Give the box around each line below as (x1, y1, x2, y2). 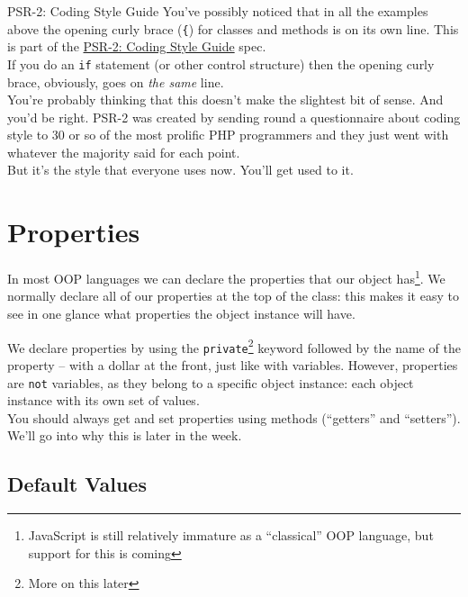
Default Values (7, 470, 147, 498)
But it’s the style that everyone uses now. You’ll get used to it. (7, 160, 354, 179)
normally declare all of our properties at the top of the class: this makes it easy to (7, 286, 459, 305)
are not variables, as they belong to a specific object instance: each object (7, 373, 414, 392)
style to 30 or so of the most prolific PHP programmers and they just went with (7, 125, 449, 144)
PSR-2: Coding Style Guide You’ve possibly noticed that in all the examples (7, 2, 428, 20)
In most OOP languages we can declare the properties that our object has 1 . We (7, 267, 445, 287)
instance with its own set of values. (7, 391, 200, 410)
